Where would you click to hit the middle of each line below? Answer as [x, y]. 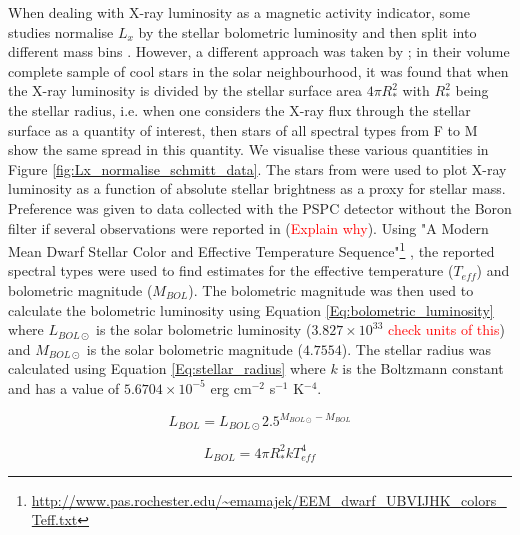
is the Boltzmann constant [423, 368]
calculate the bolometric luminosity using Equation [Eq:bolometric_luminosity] [251, 309]
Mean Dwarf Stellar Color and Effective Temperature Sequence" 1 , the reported [251, 249]
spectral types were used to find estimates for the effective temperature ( [231, 270]
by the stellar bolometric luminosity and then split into [307, 31]
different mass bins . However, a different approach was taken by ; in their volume [259, 51]
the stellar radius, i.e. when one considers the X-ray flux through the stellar [239, 109]
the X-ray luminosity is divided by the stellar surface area [185, 90]
